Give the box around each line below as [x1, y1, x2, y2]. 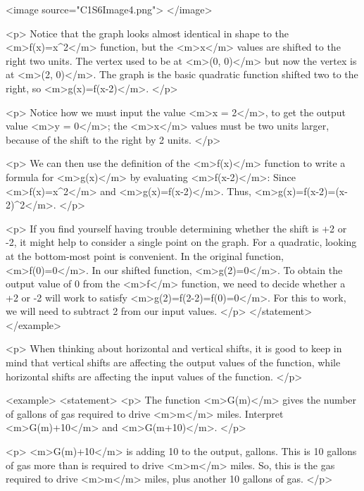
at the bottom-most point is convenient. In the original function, [6, 248, 284, 263]
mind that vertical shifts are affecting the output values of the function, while [6, 355, 341, 370]
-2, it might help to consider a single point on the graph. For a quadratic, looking [6, 235, 357, 249]
